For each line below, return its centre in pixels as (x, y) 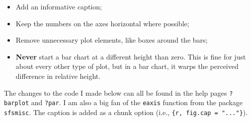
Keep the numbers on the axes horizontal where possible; (102, 23)
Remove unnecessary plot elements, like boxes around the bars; (112, 40)
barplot (17, 103)
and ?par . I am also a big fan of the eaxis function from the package (137, 102)
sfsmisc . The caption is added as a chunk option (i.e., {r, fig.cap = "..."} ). (126, 112)
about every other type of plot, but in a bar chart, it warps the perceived (127, 66)
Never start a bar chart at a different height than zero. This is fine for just (131, 56)
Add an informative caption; (59, 6)
